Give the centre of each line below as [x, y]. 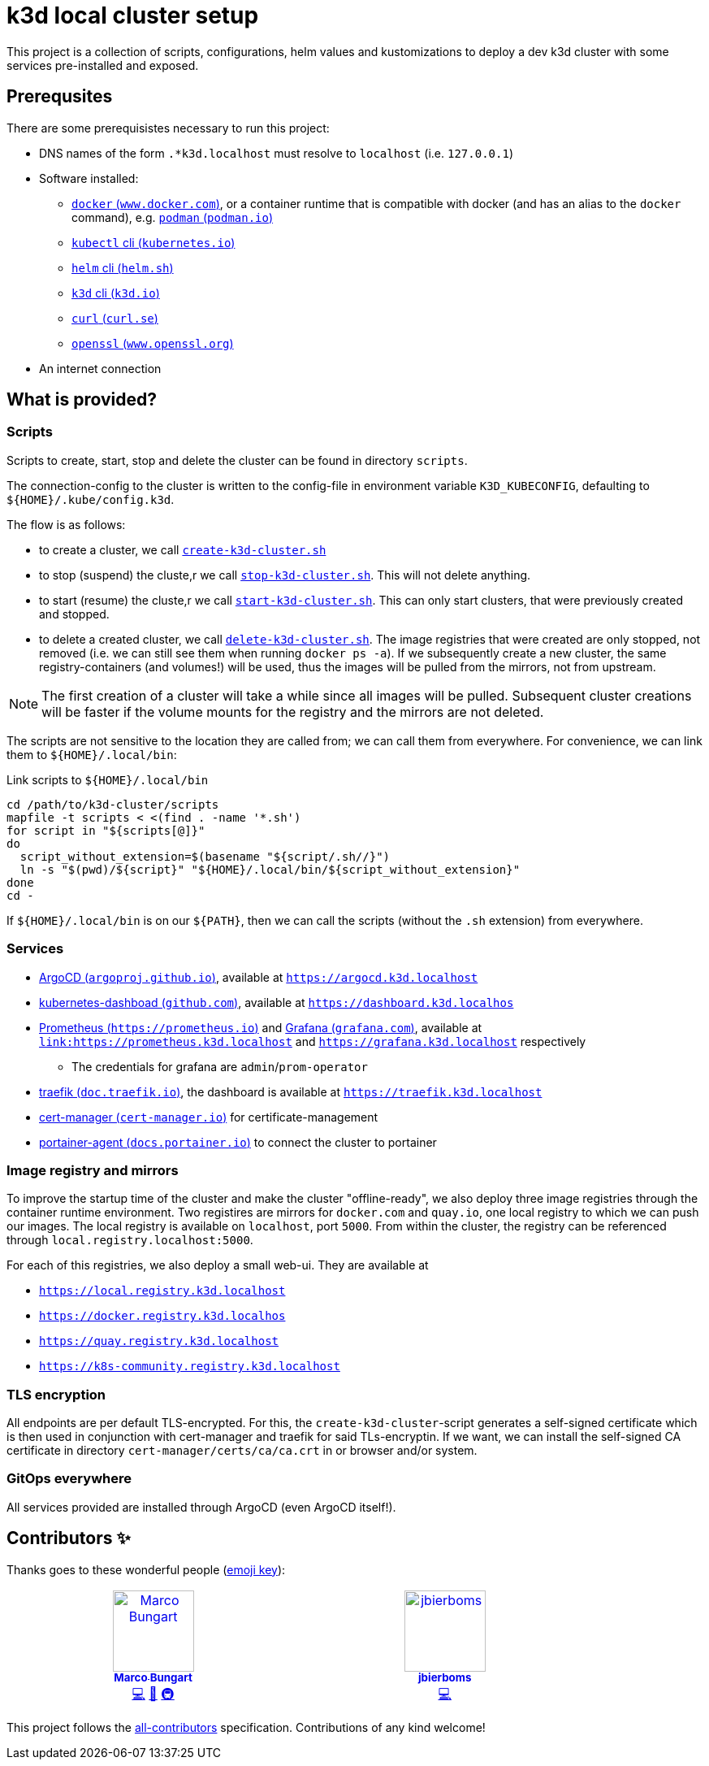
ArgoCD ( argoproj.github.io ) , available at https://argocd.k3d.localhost [259, 977]
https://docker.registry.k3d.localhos [162, 1316]
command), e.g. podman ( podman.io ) [173, 217]
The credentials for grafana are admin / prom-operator [220, 1066]
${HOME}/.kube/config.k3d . [91, 499]
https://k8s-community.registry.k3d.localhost [190, 1367]
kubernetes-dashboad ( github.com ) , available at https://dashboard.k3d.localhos [277, 1002]
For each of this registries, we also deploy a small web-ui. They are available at [218, 1265]
